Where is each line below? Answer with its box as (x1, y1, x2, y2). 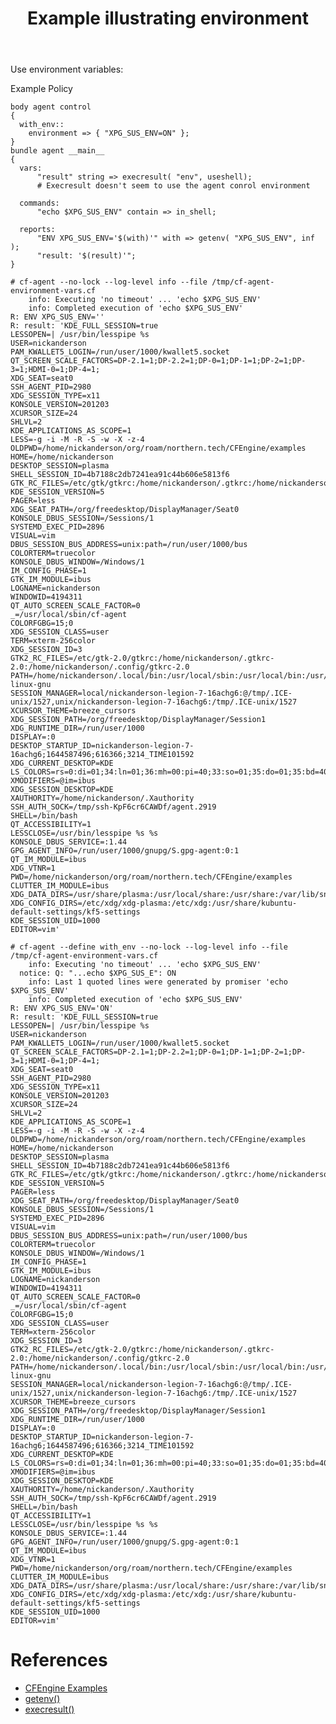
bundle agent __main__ (10, 146, 105, 156)
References (10, 1649, 108, 1672)
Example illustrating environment (27, 7, 309, 30)
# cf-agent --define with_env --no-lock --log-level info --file (10, 942, 288, 952)
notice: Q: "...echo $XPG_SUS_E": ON (19, 968, 177, 979)
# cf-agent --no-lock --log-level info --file (10, 277, 208, 287)
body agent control (10, 102, 92, 112)
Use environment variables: (10, 63, 124, 76)
